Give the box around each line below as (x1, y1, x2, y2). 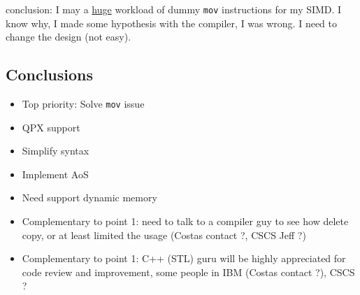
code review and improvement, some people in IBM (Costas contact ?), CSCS (22, 264, 355, 279)
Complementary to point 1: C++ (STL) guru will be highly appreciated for (22, 251, 346, 266)
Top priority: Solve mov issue (22, 96, 145, 111)
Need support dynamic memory (22, 190, 157, 205)
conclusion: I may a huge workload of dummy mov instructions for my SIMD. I (6, 2, 342, 16)
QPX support (22, 120, 80, 134)
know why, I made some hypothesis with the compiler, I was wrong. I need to (6, 15, 337, 30)
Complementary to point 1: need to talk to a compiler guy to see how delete (22, 214, 349, 229)
